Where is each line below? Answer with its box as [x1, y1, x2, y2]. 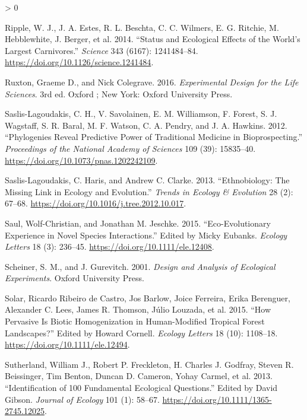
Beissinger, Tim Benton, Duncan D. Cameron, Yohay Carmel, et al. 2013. [5, 370, 273, 382]
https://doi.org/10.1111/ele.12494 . [5, 338, 130, 351]
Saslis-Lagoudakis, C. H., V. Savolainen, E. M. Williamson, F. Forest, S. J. [5, 107, 277, 120]
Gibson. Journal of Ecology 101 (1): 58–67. [5, 393, 160, 405]
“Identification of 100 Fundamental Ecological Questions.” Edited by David [5, 381, 278, 394]
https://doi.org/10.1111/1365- [162, 393, 272, 405]
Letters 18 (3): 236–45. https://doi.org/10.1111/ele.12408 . [5, 240, 214, 253]
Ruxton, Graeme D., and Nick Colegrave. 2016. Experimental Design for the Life [5, 75, 299, 88]
